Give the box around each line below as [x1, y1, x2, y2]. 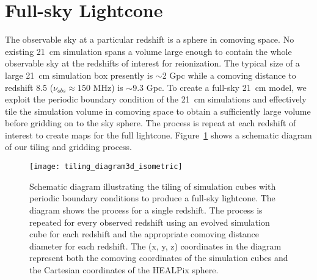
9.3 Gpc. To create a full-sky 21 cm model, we [133, 81, 307, 93]
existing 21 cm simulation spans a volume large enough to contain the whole [5, 45, 292, 57]
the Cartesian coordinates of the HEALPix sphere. [29, 263, 219, 276]
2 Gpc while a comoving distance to [162, 68, 296, 81]
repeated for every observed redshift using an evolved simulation [29, 215, 270, 228]
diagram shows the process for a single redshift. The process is [29, 203, 263, 216]
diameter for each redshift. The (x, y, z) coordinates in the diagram [29, 239, 282, 252]
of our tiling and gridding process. [5, 140, 132, 153]
